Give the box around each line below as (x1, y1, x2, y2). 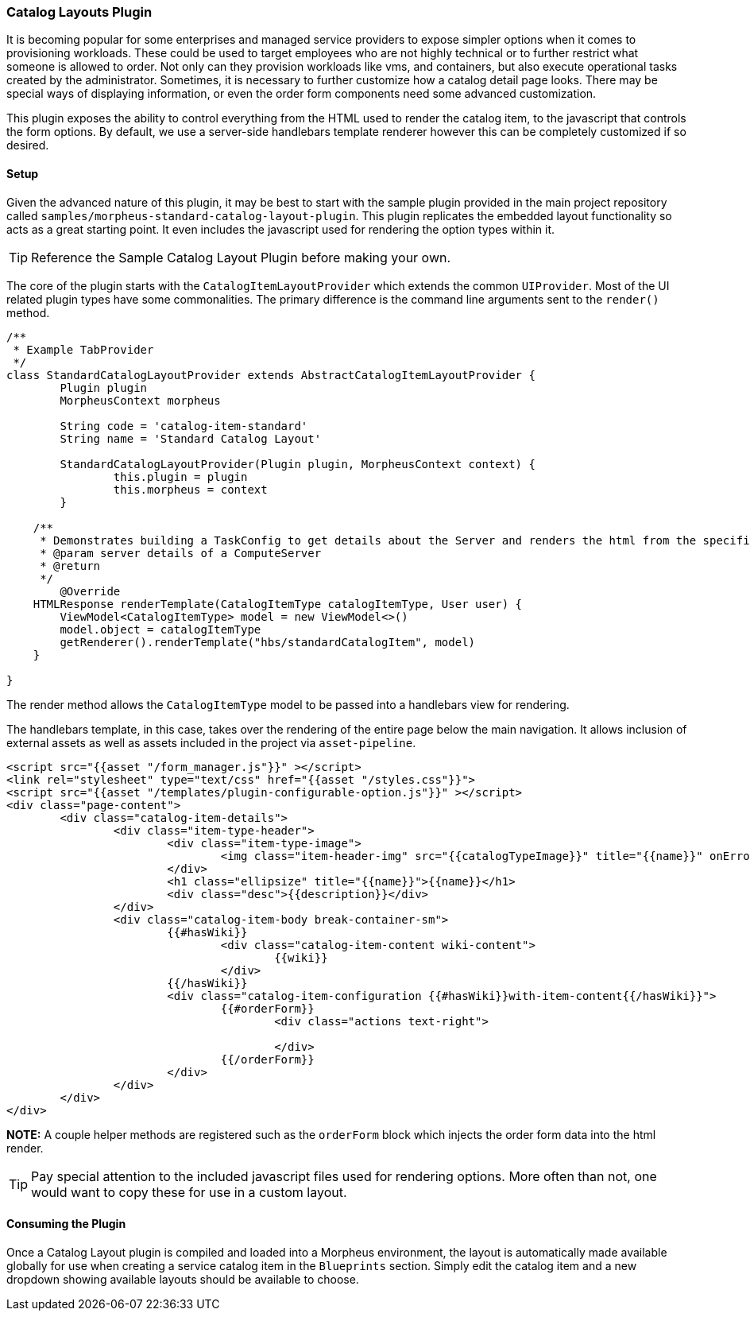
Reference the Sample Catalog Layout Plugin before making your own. (31, 249, 451, 265)
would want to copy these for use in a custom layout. (31, 1183, 347, 1200)
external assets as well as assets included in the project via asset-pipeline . (6, 735, 416, 750)
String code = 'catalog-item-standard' (60, 419, 308, 432)
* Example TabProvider (13, 343, 154, 356)
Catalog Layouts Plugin (6, 4, 153, 20)
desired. (6, 138, 49, 153)
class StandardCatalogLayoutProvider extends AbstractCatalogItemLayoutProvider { (6, 368, 535, 382)
